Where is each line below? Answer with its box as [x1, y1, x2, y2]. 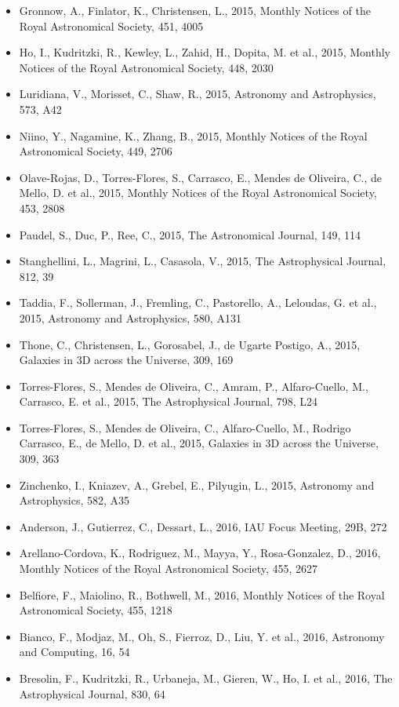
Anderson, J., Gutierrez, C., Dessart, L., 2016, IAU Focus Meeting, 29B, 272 [19, 518, 387, 534]
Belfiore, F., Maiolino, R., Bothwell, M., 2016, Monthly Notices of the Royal [19, 586, 385, 603]
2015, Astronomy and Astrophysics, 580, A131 [19, 309, 241, 326]
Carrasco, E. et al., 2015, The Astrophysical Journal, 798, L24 [19, 393, 317, 410]
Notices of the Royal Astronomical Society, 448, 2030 [19, 59, 274, 75]
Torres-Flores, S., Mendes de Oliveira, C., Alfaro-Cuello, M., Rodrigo [19, 419, 351, 435]
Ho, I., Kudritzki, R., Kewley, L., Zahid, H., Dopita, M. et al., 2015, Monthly [19, 44, 390, 60]
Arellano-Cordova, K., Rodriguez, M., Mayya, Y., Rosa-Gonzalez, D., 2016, [19, 545, 381, 561]
